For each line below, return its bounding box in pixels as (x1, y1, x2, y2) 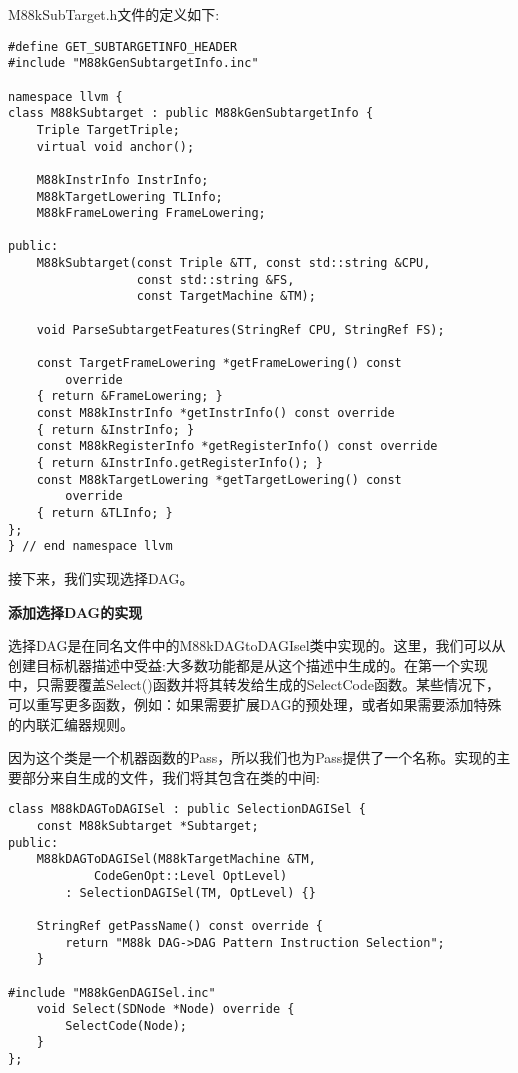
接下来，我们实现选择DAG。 (8, 567, 194, 588)
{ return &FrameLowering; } (36, 389, 223, 404)
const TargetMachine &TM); (136, 289, 316, 304)
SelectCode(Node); (65, 1018, 187, 1033)
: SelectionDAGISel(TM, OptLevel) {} (65, 885, 316, 900)
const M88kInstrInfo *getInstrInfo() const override (36, 406, 395, 421)
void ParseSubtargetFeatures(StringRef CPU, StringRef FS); (36, 322, 445, 337)
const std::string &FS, (136, 272, 295, 287)
